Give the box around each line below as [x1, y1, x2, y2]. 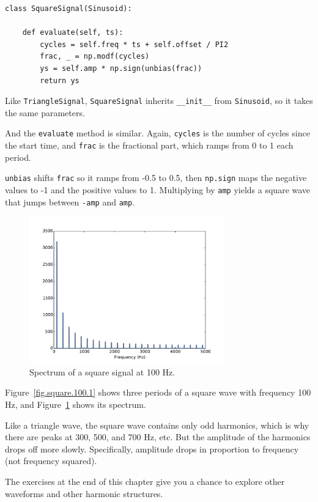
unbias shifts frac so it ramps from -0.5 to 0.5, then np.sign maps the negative [5, 171, 307, 184]
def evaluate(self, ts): [22, 28, 124, 37]
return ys [40, 76, 79, 85]
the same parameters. [5, 106, 85, 119]
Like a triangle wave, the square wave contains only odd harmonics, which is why [5, 418, 309, 431]
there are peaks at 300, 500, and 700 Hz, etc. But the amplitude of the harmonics [5, 430, 311, 443]
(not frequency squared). [5, 454, 97, 467]
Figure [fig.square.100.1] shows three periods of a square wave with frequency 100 [5, 386, 311, 399]
